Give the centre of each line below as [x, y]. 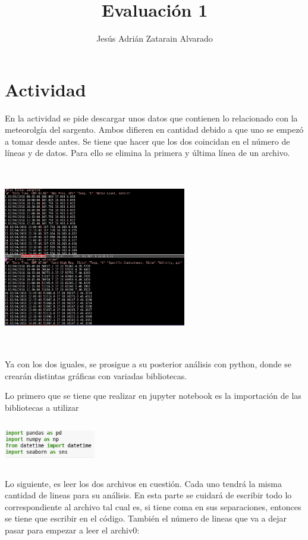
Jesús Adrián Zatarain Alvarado [155, 38]
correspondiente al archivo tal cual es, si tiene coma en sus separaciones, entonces [153, 506]
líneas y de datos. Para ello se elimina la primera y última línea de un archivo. [147, 153]
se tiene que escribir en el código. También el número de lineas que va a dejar [146, 518]
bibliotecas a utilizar [42, 407]
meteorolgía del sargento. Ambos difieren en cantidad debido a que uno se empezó [154, 129]
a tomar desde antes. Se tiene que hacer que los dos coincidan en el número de [147, 141]
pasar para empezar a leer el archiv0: [72, 530]
